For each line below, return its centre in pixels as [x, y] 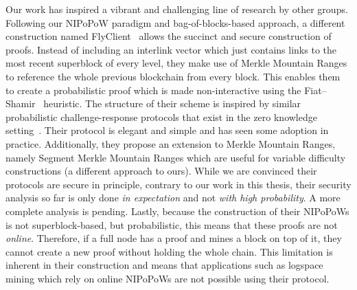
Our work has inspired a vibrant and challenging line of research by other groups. [177, 9]
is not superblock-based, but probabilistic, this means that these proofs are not [172, 224]
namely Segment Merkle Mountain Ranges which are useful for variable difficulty [176, 157]
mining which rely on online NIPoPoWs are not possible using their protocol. [168, 278]
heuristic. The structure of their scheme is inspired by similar [172, 103]
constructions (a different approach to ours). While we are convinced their [161, 171]
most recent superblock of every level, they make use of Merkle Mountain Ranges [176, 63]
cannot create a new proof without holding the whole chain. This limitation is [169, 251]
